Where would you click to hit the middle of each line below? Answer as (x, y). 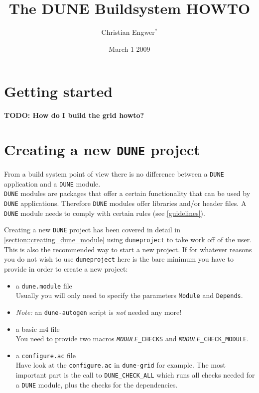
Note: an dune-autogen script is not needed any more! (99, 312)
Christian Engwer (128, 32)
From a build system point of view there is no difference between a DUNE (114, 174)
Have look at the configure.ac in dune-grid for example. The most (121, 365)
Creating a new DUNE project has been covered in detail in (92, 230)
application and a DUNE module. (52, 183)
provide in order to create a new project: (66, 268)
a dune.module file (44, 285)
